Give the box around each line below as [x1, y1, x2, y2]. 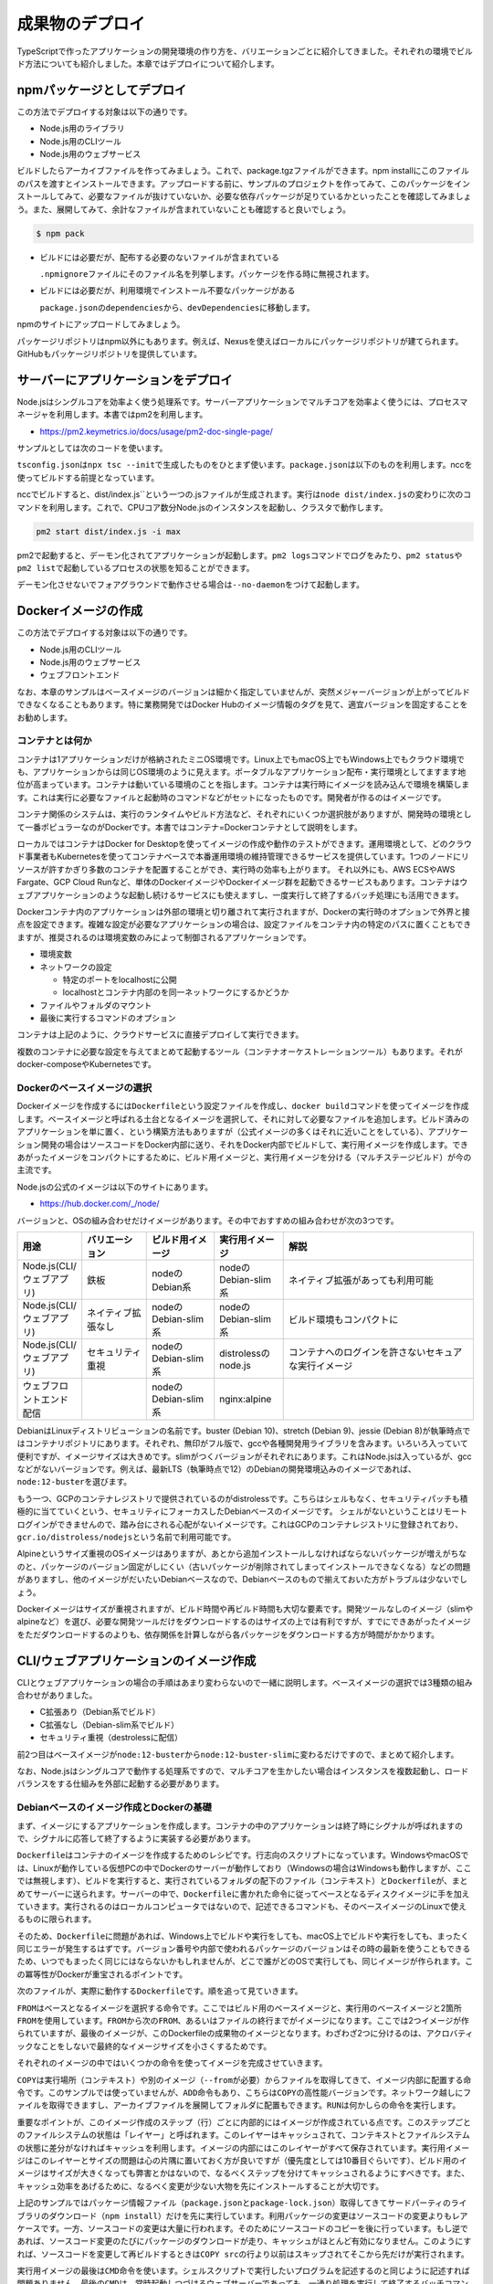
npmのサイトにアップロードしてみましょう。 [16, 319, 185, 330]
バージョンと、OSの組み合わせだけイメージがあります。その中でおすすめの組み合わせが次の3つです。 [16, 1215, 399, 1226]
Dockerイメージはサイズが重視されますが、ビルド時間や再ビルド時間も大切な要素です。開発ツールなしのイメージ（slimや [16, 1603, 474, 1614]
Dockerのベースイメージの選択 [16, 1082, 152, 1094]
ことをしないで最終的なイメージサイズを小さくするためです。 [40, 2040, 272, 2051]
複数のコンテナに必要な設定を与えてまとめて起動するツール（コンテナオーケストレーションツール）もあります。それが [16, 1046, 463, 1057]
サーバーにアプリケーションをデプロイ [16, 372, 233, 387]
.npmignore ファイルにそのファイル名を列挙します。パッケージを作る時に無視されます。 [39, 268, 374, 279]
